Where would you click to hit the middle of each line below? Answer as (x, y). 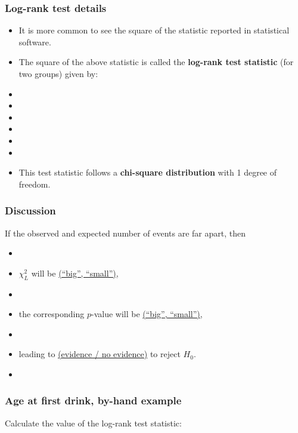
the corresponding (52, 314)
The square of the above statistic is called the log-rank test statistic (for (156, 62)
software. (35, 42)
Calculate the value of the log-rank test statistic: (93, 423)
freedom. (35, 184)
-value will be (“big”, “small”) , (147, 314)
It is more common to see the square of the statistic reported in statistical (154, 30)
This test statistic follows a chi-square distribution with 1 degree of (148, 172)
